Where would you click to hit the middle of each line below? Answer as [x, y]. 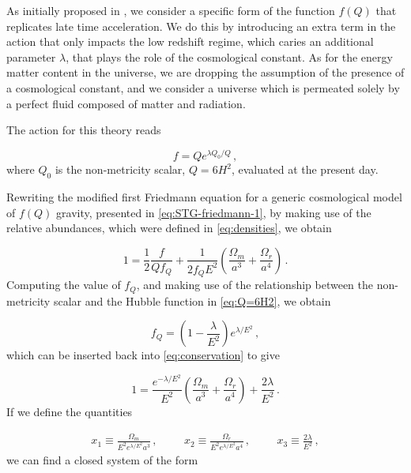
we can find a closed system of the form [102, 459]
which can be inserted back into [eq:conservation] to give [143, 355]
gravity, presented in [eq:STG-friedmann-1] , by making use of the [214, 212]
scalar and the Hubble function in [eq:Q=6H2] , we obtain [192, 300]
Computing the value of [64, 285]
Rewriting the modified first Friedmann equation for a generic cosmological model [204, 197]
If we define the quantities [70, 411]
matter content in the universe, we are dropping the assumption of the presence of [205, 72]
